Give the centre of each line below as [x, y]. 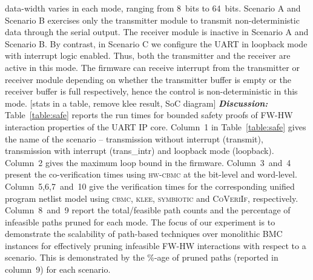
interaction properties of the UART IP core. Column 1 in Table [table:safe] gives [156, 126]
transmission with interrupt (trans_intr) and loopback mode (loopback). [140, 151]
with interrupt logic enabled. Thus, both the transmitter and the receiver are [148, 55]
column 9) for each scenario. [58, 269]
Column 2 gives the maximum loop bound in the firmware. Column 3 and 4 [148, 162]
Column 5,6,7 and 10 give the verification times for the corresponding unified [150, 186]
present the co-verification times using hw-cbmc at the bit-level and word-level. [151, 174]
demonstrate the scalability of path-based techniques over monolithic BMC [144, 234]
